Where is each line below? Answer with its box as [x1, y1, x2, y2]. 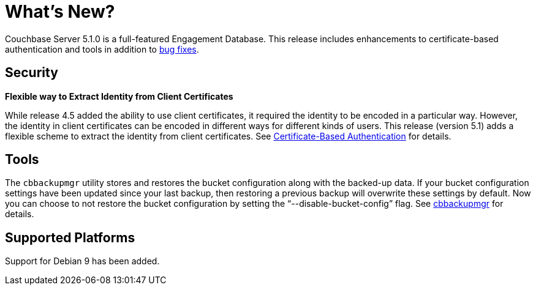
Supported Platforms [5, 229, 135, 245]
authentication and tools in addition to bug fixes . [5, 43, 199, 54]
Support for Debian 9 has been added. [5, 256, 160, 267]
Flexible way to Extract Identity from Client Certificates [5, 91, 233, 102]
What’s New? [5, 1, 115, 22]
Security [5, 65, 58, 81]
